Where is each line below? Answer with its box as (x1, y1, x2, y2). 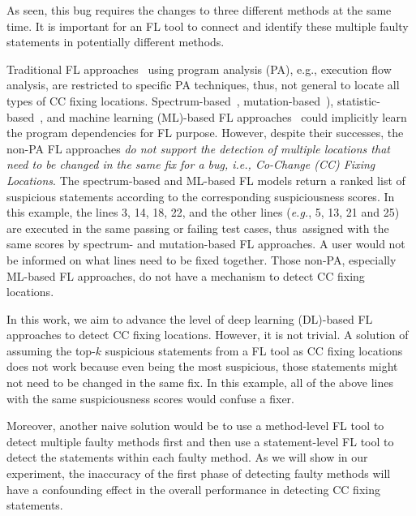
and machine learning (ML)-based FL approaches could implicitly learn (46, 108, 407, 125)
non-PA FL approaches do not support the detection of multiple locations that (6, 140, 390, 157)
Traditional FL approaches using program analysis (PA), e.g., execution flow (6, 60, 392, 77)
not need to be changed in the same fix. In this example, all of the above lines (6, 374, 393, 391)
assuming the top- (6, 342, 96, 359)
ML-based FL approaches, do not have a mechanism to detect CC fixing (6, 267, 365, 284)
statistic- (337, 92, 380, 109)
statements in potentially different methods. (6, 33, 225, 50)
